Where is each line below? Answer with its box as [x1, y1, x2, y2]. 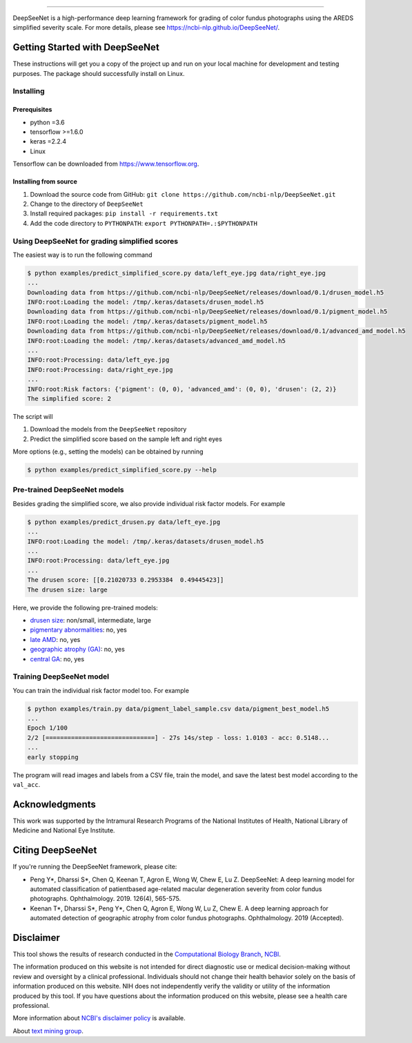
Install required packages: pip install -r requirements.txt [30, 209, 219, 217]
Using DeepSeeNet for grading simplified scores [12, 236, 179, 246]
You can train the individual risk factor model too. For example [12, 686, 190, 694]
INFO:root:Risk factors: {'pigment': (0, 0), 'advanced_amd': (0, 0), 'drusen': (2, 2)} [27, 385, 337, 393]
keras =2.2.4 [30, 137, 67, 146]
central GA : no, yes [30, 654, 85, 663]
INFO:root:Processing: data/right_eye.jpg [27, 366, 173, 373]
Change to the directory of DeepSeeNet [30, 199, 144, 208]
